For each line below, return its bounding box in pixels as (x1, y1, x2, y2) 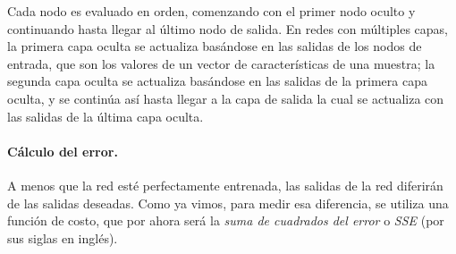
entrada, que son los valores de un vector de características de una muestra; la (7, 54, 435, 72)
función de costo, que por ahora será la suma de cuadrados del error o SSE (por (7, 211, 444, 230)
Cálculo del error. (7, 141, 118, 160)
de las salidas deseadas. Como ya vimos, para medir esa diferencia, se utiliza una (7, 193, 449, 212)
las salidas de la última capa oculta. (7, 106, 204, 125)
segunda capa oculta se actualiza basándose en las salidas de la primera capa (7, 72, 427, 90)
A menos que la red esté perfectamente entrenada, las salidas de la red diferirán (7, 175, 443, 194)
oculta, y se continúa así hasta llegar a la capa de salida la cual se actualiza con (7, 89, 444, 107)
